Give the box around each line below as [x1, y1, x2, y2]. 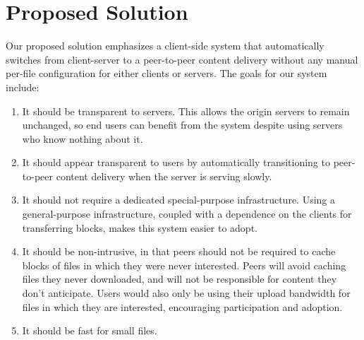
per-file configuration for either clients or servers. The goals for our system [6, 66, 327, 81]
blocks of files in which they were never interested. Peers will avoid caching [22, 257, 346, 272]
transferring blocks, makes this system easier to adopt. [22, 220, 257, 235]
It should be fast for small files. [22, 323, 157, 338]
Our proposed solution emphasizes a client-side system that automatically [6, 38, 324, 53]
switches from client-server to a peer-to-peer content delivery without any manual [6, 52, 358, 66]
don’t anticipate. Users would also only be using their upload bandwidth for [22, 286, 351, 300]
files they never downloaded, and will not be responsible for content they [22, 271, 337, 286]
